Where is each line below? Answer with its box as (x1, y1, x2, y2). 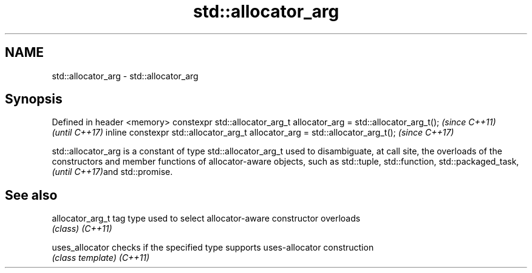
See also (5, 187, 58, 203)
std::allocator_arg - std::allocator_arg (52, 70, 199, 81)
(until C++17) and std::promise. (52, 166, 173, 177)
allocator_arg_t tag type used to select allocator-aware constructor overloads (52, 213, 361, 224)
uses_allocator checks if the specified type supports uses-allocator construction (52, 242, 374, 253)
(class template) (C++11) (52, 252, 150, 263)
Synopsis (5, 91, 63, 107)
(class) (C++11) (52, 223, 112, 234)
